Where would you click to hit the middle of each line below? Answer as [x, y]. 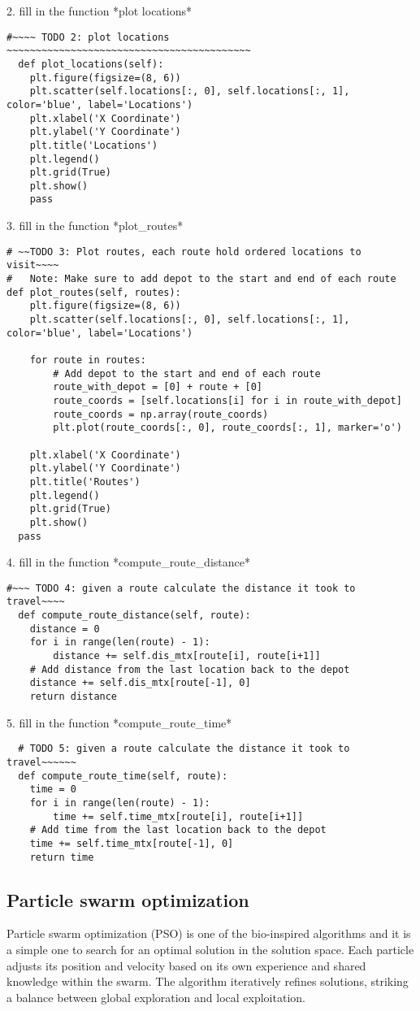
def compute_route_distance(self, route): [134, 616]
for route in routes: [88, 360]
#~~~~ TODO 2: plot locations [88, 37]
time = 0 [53, 790]
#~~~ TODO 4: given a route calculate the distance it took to [181, 588]
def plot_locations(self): [91, 64]
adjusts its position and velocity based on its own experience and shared [186, 965]
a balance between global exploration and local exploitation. [156, 997]
